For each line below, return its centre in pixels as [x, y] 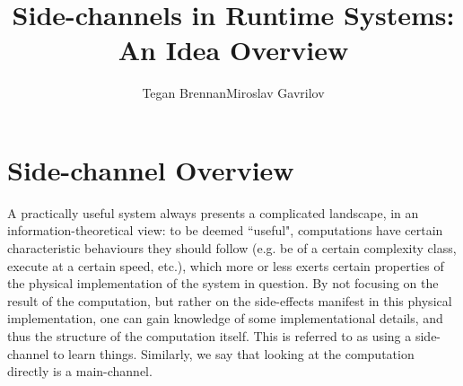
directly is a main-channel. [80, 371]
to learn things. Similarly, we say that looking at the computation [233, 353]
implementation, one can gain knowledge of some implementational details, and [225, 318]
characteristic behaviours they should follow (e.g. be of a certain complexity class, [232, 248]
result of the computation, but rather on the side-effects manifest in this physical [230, 300]
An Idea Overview [233, 50]
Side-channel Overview [151, 169]
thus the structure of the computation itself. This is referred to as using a [210, 336]
